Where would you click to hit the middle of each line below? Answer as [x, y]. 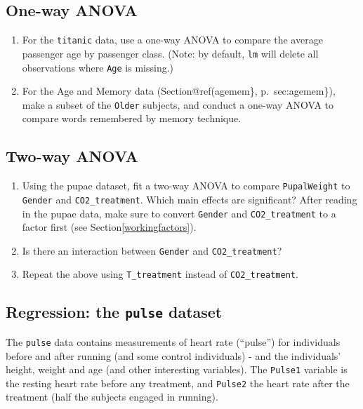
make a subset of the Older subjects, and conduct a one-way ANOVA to [178, 104]
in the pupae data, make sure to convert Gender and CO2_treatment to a [179, 213]
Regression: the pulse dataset [114, 312]
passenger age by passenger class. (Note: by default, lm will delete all [170, 53]
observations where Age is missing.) [98, 67]
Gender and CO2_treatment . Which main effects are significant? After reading [190, 199]
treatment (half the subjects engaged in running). [112, 397]
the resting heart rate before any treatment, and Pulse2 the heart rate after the [178, 383]
